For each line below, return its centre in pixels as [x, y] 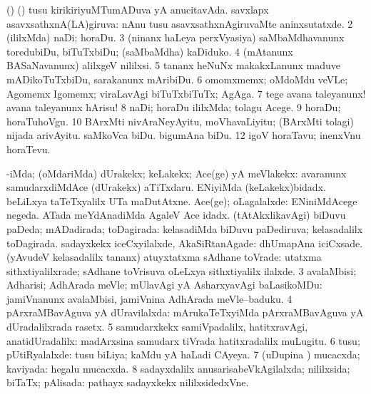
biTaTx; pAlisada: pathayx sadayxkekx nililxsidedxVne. [128, 382]
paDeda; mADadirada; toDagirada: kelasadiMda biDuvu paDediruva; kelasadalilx [185, 228]
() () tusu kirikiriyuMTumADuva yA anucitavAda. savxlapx [138, 9]
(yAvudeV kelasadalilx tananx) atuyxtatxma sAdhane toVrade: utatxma [164, 257]
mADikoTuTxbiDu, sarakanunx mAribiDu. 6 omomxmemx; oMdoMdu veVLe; [177, 79]
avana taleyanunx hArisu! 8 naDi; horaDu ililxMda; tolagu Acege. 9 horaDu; [174, 107]
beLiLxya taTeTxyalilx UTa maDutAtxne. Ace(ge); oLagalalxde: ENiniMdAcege [182, 201]
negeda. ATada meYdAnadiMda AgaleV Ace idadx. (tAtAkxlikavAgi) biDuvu [176, 215]
